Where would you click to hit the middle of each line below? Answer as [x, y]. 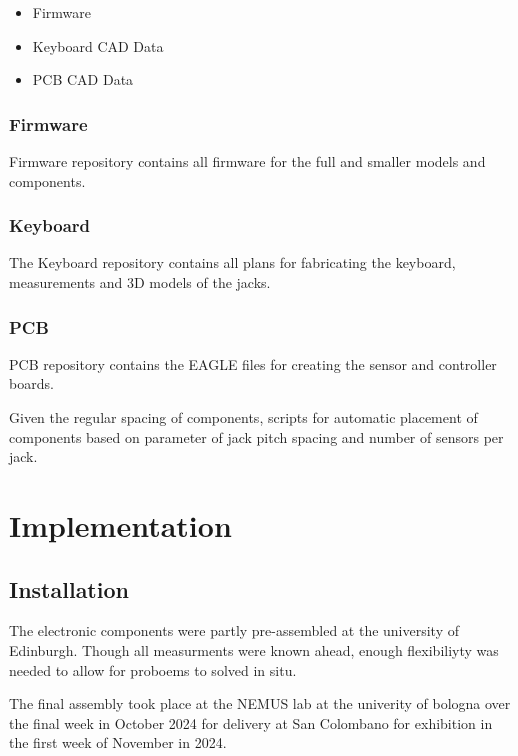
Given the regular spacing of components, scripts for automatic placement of [243, 417]
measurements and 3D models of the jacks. [140, 282]
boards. [31, 383]
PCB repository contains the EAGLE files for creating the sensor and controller [253, 363]
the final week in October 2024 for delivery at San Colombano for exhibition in [251, 722]
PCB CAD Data [83, 79]
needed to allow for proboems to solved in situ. [153, 669]
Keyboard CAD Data [98, 45]
